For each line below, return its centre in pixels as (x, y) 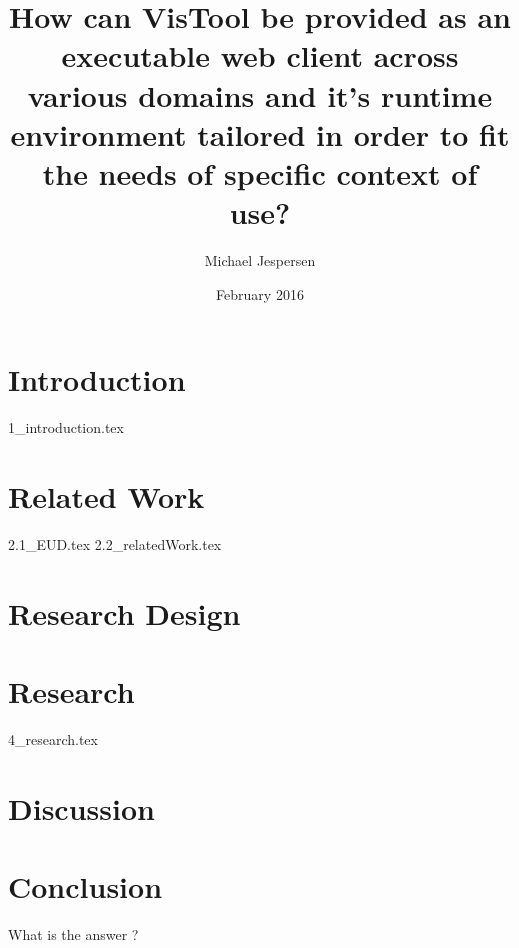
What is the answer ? (73, 934)
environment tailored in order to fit (260, 133)
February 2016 (260, 293)
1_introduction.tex (66, 427)
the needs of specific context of (260, 172)
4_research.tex (53, 739)
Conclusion (85, 886)
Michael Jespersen (260, 260)
